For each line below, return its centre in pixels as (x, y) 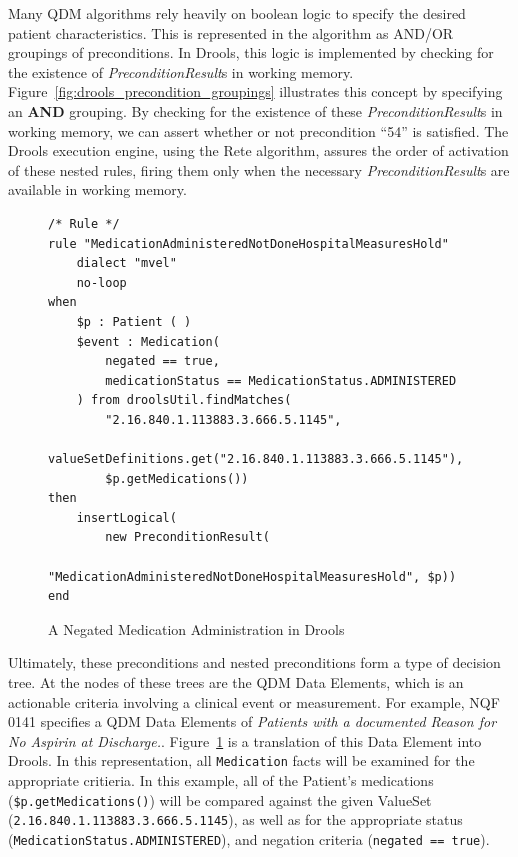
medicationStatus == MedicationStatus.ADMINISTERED (281, 380)
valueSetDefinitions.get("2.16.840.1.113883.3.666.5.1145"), (256, 459)
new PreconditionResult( (187, 537)
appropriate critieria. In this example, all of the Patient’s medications (221, 780)
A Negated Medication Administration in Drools (196, 628)
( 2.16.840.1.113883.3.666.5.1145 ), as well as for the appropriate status (235, 819)
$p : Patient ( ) (134, 321)
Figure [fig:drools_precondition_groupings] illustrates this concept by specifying (255, 91)
